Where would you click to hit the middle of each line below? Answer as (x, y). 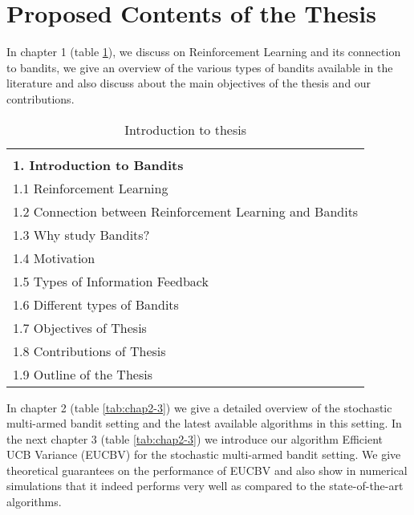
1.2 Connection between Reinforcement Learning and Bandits (186, 211)
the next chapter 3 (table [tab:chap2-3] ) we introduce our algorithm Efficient (195, 438)
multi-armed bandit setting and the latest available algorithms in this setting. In (204, 423)
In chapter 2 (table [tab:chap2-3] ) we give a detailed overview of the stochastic (199, 407)
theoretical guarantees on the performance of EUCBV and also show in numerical (207, 470)
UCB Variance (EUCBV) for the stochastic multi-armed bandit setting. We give (204, 454)
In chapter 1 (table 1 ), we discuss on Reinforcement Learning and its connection (204, 52)
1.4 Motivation (54, 257)
